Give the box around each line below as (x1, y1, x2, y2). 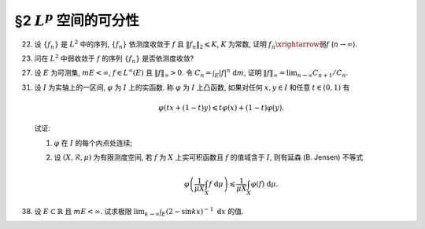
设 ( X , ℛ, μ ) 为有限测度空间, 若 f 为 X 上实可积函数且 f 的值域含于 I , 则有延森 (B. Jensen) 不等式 (54, 153, 364, 162)
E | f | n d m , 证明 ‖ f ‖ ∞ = (214, 67, 286, 79)
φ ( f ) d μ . (250, 179, 279, 189)
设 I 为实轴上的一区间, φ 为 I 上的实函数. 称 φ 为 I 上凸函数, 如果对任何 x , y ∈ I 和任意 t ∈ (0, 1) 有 (34, 83, 350, 92)
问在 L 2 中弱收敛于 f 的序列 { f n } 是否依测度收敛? (34, 53, 194, 65)
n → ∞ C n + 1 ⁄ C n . (297, 68, 349, 79)
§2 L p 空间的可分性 (14, 9, 139, 29)
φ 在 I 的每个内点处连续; (54, 138, 133, 147)
